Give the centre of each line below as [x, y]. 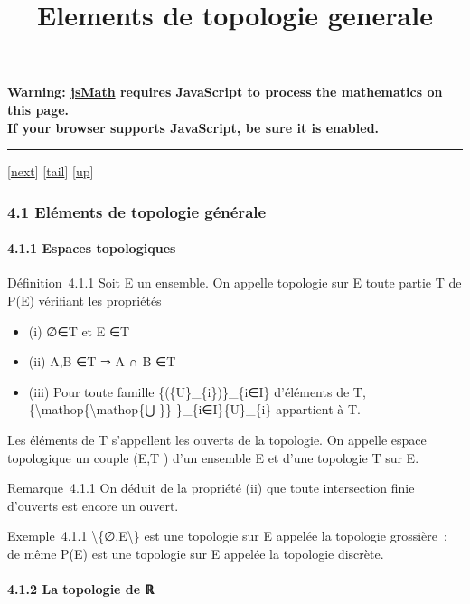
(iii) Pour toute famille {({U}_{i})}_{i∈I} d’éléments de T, [197, 391]
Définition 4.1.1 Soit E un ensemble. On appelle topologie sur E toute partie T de [235, 283]
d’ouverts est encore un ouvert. [93, 505]
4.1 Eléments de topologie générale [137, 211]
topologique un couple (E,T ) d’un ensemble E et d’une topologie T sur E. [213, 457]
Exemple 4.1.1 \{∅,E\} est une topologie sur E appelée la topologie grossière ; [227, 536]
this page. [38, 109]
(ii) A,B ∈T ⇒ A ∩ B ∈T [102, 361]
